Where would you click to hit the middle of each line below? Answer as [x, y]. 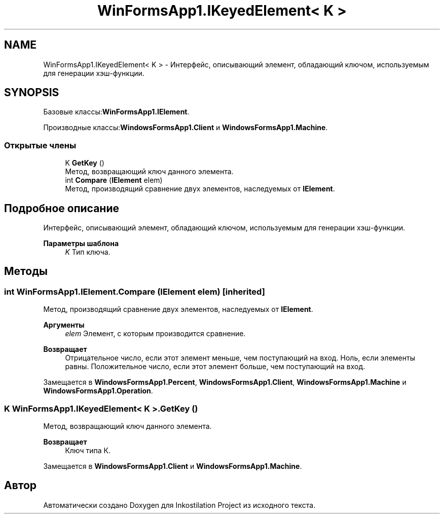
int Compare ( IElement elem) [114, 180]
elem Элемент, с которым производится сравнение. [155, 334]
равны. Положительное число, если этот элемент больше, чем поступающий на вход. [215, 367]
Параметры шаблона [81, 244]
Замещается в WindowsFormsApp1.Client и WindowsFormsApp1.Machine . [173, 466]
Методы [26, 271]
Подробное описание [62, 208]
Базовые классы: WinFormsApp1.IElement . [116, 112]
